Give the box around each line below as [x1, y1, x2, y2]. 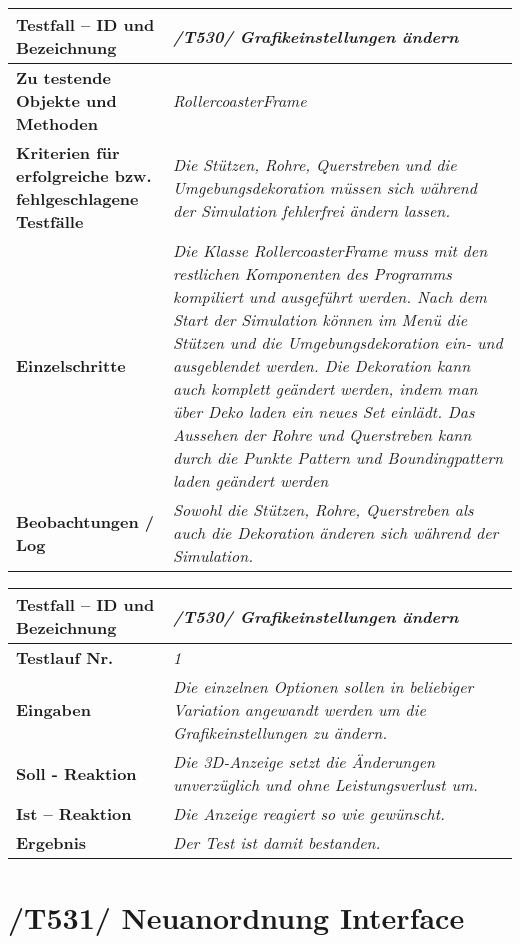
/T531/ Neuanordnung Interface [8, 897, 465, 938]
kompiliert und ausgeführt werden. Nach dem [172, 285, 487, 308]
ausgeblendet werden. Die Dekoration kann [172, 354, 471, 377]
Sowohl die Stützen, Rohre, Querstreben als [172, 498, 474, 521]
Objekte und [16, 89, 117, 112]
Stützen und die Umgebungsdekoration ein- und [172, 331, 503, 354]
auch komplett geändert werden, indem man [172, 377, 478, 400]
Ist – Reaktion [16, 802, 132, 825]
